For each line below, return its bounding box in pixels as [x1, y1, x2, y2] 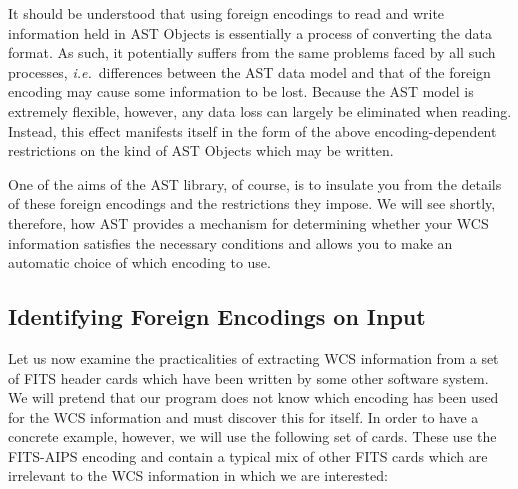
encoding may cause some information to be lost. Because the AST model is [8, 81, 474, 102]
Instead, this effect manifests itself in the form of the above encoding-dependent [8, 120, 497, 141]
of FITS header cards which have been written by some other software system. [8, 367, 489, 388]
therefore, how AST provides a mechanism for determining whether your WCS [8, 212, 489, 233]
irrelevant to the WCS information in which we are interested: [8, 465, 388, 486]
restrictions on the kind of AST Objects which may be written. [8, 140, 394, 161]
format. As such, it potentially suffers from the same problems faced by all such [8, 42, 496, 63]
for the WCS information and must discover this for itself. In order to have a [8, 406, 479, 427]
